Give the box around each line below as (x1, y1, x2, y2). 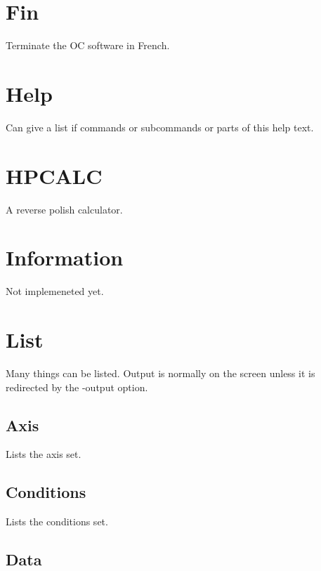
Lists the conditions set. (6, 514, 108, 529)
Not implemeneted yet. (6, 284, 104, 298)
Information (6, 243, 124, 272)
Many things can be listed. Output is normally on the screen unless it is (6, 366, 315, 380)
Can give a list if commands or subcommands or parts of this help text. (6, 119, 314, 134)
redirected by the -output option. (6, 379, 148, 394)
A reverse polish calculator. (6, 202, 123, 216)
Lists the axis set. (6, 447, 81, 461)
